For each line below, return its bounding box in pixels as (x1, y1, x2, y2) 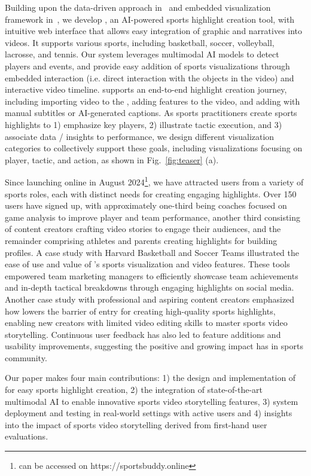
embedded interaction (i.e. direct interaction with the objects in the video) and (5, 71, 294, 84)
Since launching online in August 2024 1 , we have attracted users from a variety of (5, 174, 304, 188)
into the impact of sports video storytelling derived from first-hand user (5, 418, 267, 431)
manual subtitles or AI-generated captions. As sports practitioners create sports (5, 106, 297, 119)
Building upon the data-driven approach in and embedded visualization (5, 1, 271, 13)
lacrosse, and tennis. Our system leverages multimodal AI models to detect (5, 48, 279, 60)
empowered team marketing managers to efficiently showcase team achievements (5, 269, 298, 282)
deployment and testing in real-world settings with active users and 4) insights (5, 407, 292, 419)
